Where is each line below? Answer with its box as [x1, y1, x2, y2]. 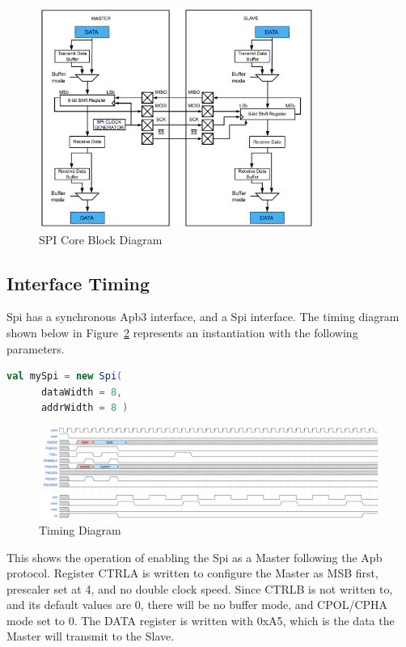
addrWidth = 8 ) [40, 402, 129, 414]
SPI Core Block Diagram [39, 230, 163, 247]
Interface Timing [6, 270, 150, 295]
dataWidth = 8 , [40, 386, 123, 398]
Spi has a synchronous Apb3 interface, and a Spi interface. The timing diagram [6, 308, 400, 325]
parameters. [6, 340, 65, 357]
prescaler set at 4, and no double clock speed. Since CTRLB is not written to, [6, 580, 393, 597]
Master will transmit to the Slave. [6, 628, 175, 645]
